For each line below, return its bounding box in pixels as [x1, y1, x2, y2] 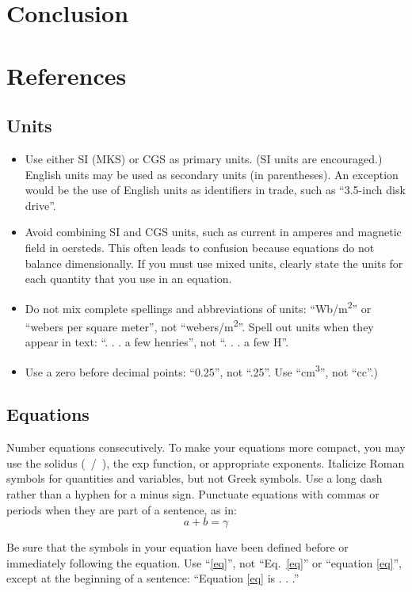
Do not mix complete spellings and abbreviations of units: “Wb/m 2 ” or [25, 297, 372, 316]
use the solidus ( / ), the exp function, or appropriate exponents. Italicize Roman [6, 454, 405, 471]
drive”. [25, 197, 56, 213]
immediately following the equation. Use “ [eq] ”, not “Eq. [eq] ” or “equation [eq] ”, [6, 554, 402, 571]
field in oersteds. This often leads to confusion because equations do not [25, 239, 375, 255]
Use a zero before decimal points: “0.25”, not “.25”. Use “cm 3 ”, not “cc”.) [25, 361, 378, 380]
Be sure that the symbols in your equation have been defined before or [6, 539, 349, 556]
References [6, 59, 127, 91]
